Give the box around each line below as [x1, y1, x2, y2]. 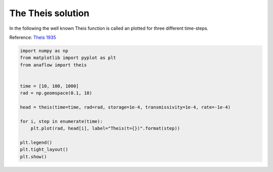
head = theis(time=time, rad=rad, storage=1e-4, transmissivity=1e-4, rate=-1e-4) [20, 104, 231, 110]
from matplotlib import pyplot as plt [20, 55, 116, 61]
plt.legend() [20, 140, 53, 145]
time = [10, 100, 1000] [20, 83, 79, 89]
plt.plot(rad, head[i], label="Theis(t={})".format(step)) [30, 126, 180, 131]
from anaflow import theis [20, 62, 87, 68]
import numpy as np [20, 48, 68, 53]
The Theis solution [9, 8, 89, 19]
